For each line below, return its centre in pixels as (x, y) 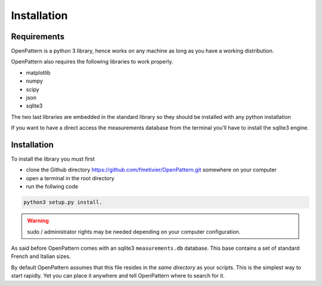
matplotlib (38, 73)
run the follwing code (52, 187)
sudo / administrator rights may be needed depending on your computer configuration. (134, 231)
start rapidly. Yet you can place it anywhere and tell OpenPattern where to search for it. (118, 276)
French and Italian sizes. (41, 256)
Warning (38, 221)
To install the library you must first (53, 159)
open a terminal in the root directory (70, 178)
